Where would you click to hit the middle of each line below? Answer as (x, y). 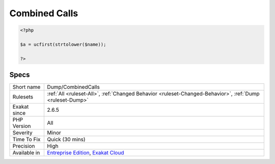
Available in (26, 153)
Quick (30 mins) (66, 140)
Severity (22, 133)
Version (22, 126)
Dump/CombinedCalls (74, 87)
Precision (24, 146)
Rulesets (23, 97)
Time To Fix (26, 140)
